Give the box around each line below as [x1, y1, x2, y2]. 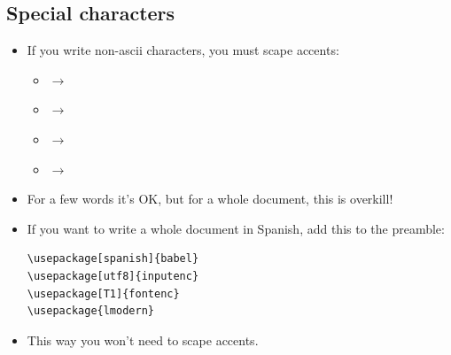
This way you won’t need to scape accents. [27, 330, 259, 349]
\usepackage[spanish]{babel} [27, 252, 199, 266]
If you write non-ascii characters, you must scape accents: [27, 41, 339, 59]
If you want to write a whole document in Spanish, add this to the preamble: [27, 219, 445, 237]
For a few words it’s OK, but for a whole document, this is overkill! [27, 189, 393, 208]
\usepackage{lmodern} [27, 305, 154, 318]
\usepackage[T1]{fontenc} [27, 287, 180, 300]
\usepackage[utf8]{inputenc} [27, 269, 199, 282]
